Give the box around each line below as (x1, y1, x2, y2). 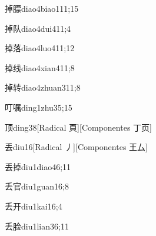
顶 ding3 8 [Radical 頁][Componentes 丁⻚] (5, 121, 152, 133)
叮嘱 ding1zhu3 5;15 (5, 101, 72, 113)
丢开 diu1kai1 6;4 (5, 200, 62, 212)
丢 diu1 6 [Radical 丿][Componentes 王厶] (5, 141, 148, 153)
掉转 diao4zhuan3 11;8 (5, 81, 81, 94)
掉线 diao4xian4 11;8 (5, 61, 75, 74)
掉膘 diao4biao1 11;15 (5, 2, 79, 14)
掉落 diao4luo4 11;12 (5, 42, 75, 54)
